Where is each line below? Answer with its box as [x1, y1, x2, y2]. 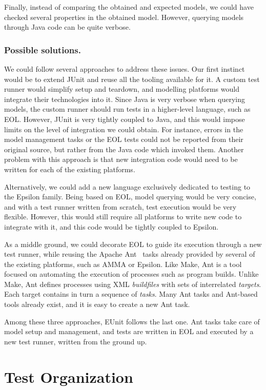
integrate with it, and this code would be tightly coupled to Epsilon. [4, 221, 219, 232]
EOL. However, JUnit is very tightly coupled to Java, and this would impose [4, 113, 245, 124]
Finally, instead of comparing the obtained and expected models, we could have [4, 2, 254, 12]
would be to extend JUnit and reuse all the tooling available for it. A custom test [4, 73, 260, 84]
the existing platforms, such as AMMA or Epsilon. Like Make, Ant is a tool [4, 258, 242, 269]
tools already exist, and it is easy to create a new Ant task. [4, 299, 190, 310]
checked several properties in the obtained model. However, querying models [4, 11, 244, 22]
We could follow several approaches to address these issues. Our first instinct [4, 64, 245, 74]
